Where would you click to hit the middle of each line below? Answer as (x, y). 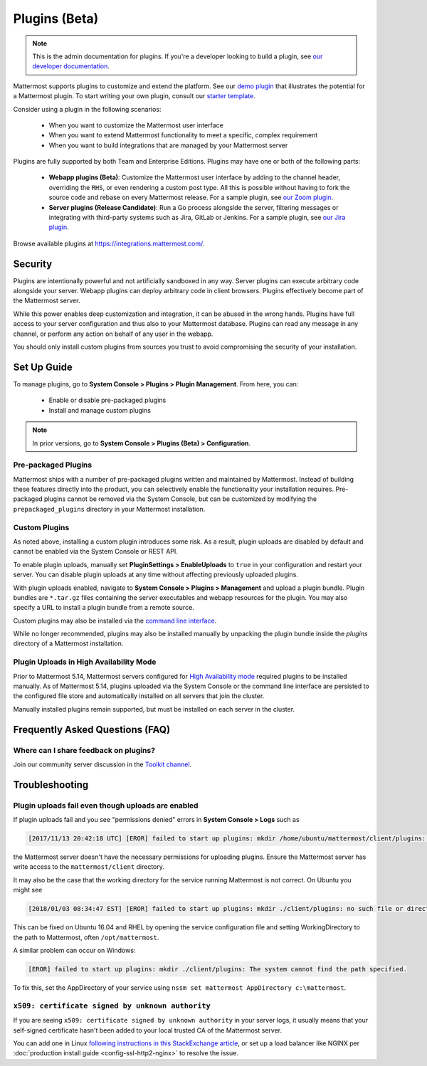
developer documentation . (71, 66)
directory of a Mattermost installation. (68, 643)
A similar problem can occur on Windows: (74, 950)
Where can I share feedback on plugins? (84, 750)
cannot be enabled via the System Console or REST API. (95, 552)
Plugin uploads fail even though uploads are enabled (106, 806)
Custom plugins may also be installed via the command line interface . (115, 621)
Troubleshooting (51, 785)
